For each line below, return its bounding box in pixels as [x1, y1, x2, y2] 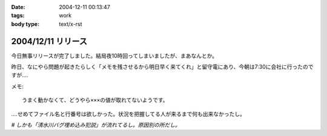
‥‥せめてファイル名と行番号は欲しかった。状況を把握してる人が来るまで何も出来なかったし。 [11, 110, 245, 117]
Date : [11, 4, 25, 10]
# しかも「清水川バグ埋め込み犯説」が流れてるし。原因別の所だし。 [11, 121, 181, 129]
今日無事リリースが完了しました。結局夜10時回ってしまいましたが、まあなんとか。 [11, 52, 218, 59]
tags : [11, 12, 25, 19]
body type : [11, 20, 39, 27]
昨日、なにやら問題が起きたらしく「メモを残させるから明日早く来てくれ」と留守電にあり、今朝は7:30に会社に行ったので [11, 63, 314, 71]
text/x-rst [59, 20, 82, 27]
